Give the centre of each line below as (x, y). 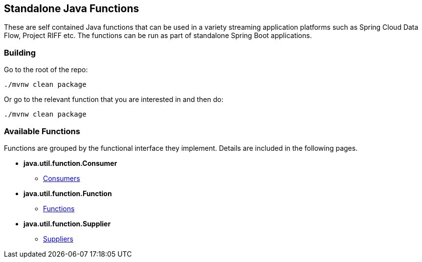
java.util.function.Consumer (70, 163)
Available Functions (42, 131)
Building (20, 52)
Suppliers (58, 239)
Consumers (62, 178)
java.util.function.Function (68, 193)
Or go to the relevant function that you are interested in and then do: (114, 100)
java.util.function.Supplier (67, 223)
